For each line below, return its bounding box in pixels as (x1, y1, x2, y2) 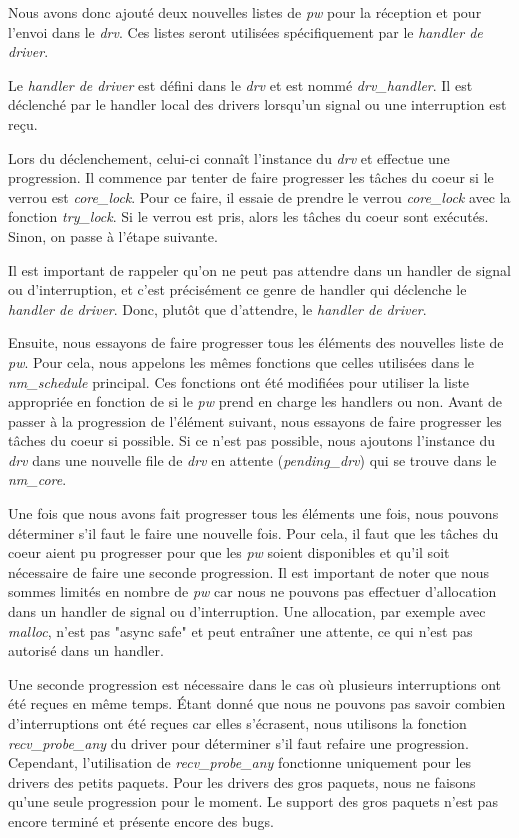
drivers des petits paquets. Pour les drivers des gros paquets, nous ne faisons (8, 771, 476, 792)
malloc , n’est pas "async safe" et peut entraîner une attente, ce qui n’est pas (8, 620, 473, 641)
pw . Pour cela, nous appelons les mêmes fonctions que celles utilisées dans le (8, 351, 475, 372)
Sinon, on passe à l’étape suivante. (8, 225, 218, 246)
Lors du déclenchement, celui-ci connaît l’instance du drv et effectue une (8, 147, 450, 168)
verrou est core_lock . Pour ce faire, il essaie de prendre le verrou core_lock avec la (8, 186, 511, 207)
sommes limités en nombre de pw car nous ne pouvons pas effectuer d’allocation (8, 581, 497, 602)
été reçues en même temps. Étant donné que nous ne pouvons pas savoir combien (8, 693, 506, 714)
